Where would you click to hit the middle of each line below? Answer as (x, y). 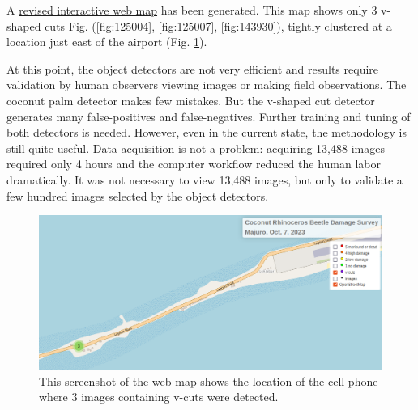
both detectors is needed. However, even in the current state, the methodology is (207, 132)
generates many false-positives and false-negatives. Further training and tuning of (209, 116)
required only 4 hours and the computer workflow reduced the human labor (194, 164)
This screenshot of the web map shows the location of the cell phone (209, 380)
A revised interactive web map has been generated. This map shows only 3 (192, 10)
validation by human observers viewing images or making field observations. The (207, 85)
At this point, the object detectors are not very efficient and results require (193, 68)
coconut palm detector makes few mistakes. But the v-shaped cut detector (191, 100)
